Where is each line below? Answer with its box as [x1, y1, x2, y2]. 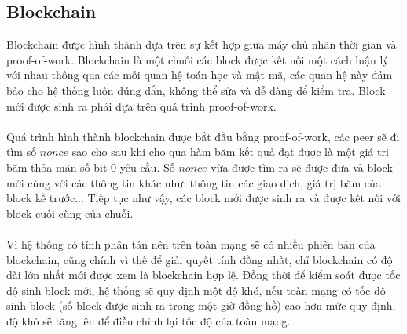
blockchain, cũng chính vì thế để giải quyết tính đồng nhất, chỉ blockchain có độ [6, 251, 393, 267]
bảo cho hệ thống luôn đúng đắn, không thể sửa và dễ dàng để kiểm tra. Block [6, 82, 386, 98]
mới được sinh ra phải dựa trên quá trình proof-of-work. [6, 97, 277, 114]
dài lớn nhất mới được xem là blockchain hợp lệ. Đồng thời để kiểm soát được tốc [6, 267, 401, 283]
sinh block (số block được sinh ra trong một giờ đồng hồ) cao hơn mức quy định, [6, 297, 396, 314]
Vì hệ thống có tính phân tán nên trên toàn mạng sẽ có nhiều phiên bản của [6, 235, 376, 252]
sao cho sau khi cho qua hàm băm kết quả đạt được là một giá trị [71, 143, 389, 160]
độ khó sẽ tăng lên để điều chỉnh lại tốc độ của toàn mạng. [6, 312, 291, 329]
